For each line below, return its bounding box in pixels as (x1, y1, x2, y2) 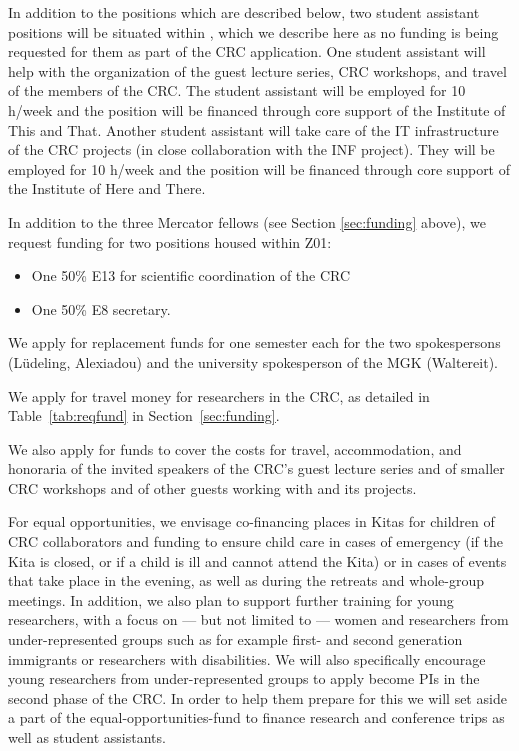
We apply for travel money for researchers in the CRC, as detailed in (8, 385, 430, 406)
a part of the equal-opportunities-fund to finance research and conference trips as (8, 707, 505, 728)
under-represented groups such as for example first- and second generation (8, 629, 463, 650)
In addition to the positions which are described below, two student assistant (8, 2, 480, 22)
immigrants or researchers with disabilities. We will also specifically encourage (8, 648, 486, 669)
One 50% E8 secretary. (31, 298, 171, 319)
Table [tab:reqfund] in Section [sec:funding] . (8, 405, 280, 426)
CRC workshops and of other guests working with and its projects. (8, 477, 417, 498)
